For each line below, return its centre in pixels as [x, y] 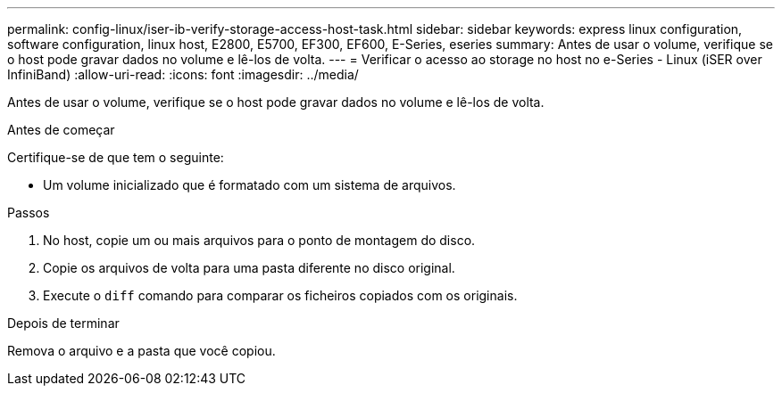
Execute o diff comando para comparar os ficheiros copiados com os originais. [280, 295]
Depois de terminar [63, 323]
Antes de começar [61, 130]
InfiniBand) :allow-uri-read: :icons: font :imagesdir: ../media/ [183, 74]
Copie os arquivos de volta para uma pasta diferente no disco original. [249, 268]
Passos [29, 213]
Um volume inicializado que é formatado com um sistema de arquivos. [250, 185]
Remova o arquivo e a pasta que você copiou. [141, 351]
